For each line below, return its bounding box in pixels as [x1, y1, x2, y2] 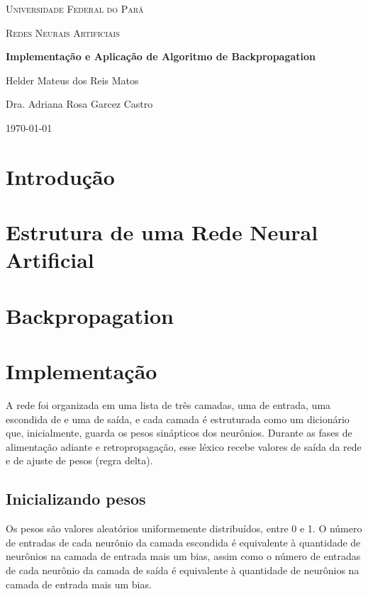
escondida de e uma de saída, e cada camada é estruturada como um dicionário [6, 411, 350, 426]
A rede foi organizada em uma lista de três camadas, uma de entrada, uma [6, 398, 331, 412]
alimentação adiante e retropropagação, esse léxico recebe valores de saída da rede [6, 439, 362, 454]
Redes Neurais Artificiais [6, 25, 120, 40]
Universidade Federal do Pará [6, 1, 144, 16]
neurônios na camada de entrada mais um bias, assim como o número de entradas [6, 549, 361, 564]
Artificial [6, 245, 94, 274]
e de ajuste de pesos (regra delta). [6, 453, 153, 468]
